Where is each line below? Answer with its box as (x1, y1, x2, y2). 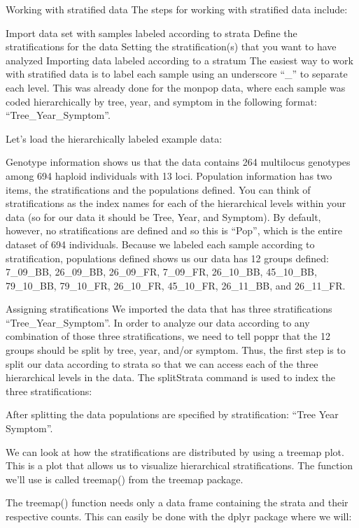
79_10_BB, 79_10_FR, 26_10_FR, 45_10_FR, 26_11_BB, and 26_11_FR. (6, 278, 346, 292)
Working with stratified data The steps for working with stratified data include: (6, 2, 348, 16)
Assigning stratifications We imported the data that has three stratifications (6, 301, 332, 316)
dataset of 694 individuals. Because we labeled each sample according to (6, 236, 315, 251)
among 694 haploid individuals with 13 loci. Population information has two (6, 168, 332, 183)
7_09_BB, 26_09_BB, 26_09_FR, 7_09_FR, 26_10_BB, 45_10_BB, (6, 264, 317, 279)
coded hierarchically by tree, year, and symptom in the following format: (6, 94, 317, 108)
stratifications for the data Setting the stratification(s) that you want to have (6, 39, 337, 54)
